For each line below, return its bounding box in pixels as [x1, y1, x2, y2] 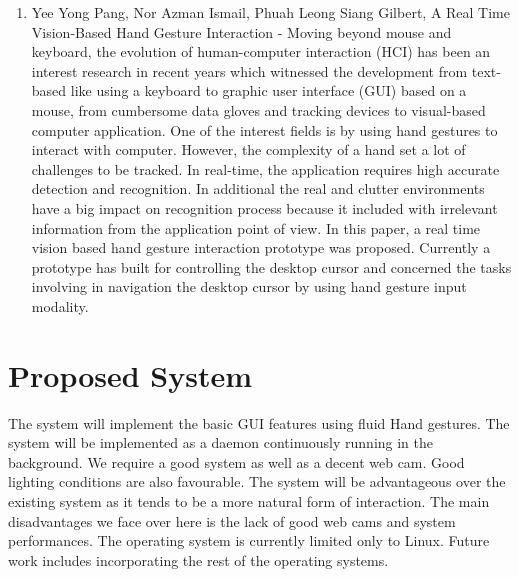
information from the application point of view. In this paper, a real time [31, 217, 481, 238]
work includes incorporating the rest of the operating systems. [8, 549, 389, 570]
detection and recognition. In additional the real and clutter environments [31, 178, 485, 199]
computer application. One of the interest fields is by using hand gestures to [31, 119, 498, 140]
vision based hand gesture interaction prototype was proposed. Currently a [31, 237, 491, 258]
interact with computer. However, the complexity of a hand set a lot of [31, 139, 466, 160]
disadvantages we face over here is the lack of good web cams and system [8, 510, 456, 531]
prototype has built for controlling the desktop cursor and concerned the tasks [31, 256, 512, 277]
